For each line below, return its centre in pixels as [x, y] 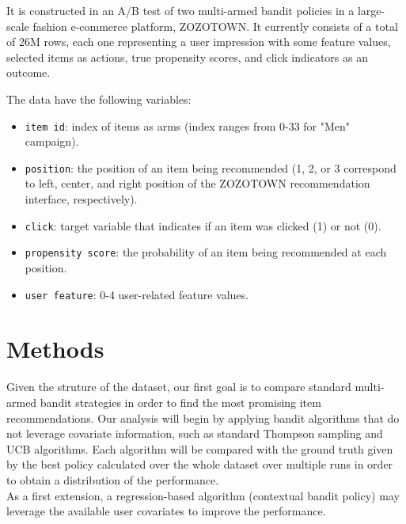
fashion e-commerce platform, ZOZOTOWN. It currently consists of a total [215, 26]
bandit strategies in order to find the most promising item [180, 402]
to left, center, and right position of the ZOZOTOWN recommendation [197, 183]
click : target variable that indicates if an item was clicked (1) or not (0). [203, 225]
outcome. [28, 72]
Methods [55, 349]
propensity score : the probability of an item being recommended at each [206, 252]
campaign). [52, 141]
